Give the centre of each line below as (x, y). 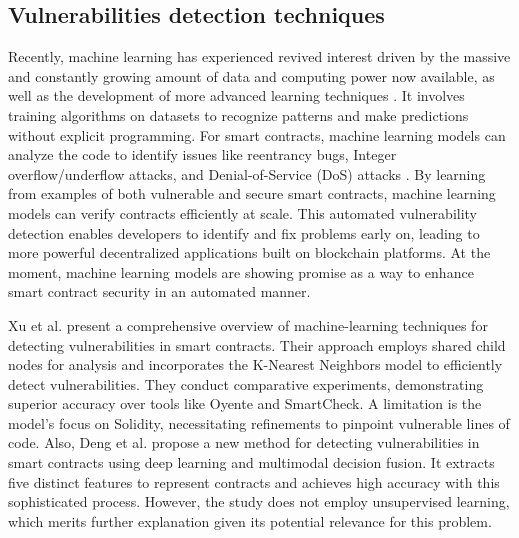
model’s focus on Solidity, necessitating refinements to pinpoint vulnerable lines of (259, 422)
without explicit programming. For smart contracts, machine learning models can (257, 134)
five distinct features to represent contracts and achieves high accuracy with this (254, 481)
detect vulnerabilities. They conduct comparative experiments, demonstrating (246, 383)
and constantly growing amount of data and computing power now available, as (251, 75)
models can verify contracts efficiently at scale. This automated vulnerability (243, 212)
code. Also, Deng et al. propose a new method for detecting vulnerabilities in (244, 442)
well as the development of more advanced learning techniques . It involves (236, 95)
